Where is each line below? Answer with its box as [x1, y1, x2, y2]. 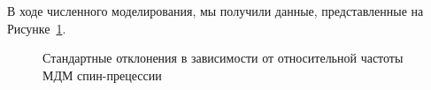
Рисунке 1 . [7, 19, 66, 37]
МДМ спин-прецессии [42, 65, 162, 84]
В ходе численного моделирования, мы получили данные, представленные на [7, 2, 424, 19]
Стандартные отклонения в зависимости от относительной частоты [42, 49, 404, 67]
